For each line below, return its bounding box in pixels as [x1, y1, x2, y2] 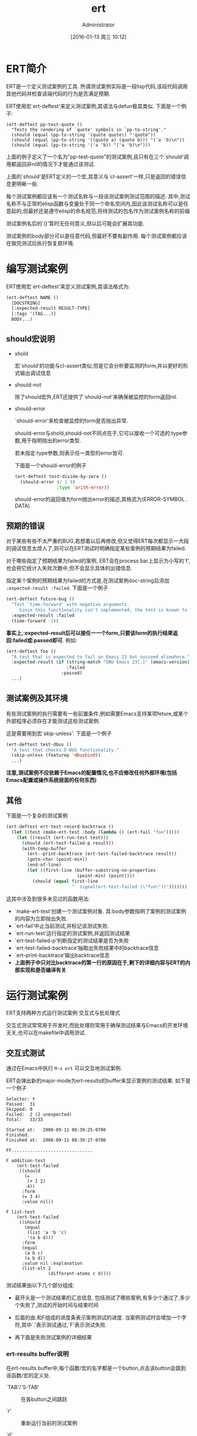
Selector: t [6, 1096, 35, 1102]
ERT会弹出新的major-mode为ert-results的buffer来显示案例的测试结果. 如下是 [6, 1077, 191, 1084]
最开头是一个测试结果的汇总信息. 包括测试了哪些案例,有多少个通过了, [14, 1294, 180, 1301]
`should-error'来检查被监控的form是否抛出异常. [14, 417, 128, 424]
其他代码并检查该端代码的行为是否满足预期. [6, 90, 111, 97]
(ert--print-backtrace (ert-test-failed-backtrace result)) [27, 851, 177, 857]
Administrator [81, 21, 116, 28]
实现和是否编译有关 [19, 966, 66, 973]
